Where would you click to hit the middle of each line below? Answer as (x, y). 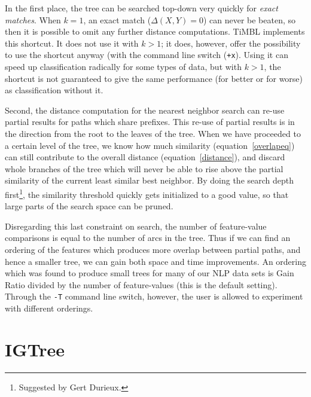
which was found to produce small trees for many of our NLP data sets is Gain (150, 273)
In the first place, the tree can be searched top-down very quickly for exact (141, 8)
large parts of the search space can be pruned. (89, 206)
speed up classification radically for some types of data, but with (123, 67)
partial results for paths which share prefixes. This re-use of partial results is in (150, 122)
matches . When (33, 19)
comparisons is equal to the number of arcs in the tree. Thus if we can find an (148, 238)
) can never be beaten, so (249, 19)
